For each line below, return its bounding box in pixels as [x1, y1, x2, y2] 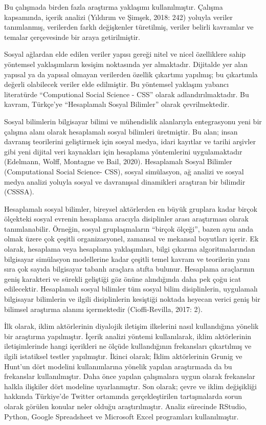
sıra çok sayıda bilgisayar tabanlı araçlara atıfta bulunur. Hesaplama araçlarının [4, 263, 255, 274]
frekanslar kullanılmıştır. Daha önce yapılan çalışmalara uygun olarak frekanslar [4, 371, 255, 382]
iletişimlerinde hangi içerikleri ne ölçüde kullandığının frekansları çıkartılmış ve [4, 341, 252, 351]
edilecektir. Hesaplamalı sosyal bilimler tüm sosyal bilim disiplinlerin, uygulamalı [4, 283, 258, 294]
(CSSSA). [4, 186, 34, 197]
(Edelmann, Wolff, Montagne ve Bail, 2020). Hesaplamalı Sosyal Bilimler [4, 156, 232, 167]
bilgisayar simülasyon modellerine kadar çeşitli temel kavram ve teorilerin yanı [4, 253, 250, 264]
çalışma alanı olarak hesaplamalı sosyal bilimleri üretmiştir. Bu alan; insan [4, 126, 238, 137]
